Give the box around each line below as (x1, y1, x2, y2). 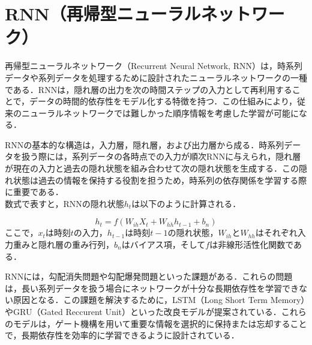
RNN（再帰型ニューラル (5, 1, 201, 26)
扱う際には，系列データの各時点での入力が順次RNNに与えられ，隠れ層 (21, 150, 301, 163)
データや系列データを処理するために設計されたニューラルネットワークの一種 (5, 71, 307, 83)
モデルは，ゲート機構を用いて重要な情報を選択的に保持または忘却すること (13, 317, 307, 329)
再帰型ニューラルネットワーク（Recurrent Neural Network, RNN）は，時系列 (5, 59, 302, 72)
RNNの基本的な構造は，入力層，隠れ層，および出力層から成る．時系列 (5, 138, 284, 151)
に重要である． (5, 185, 64, 198)
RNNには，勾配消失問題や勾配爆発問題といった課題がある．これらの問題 (5, 270, 293, 283)
